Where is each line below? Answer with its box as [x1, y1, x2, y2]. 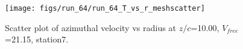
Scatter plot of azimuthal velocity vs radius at [5, 21, 176, 33]
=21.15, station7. [5, 33, 69, 45]
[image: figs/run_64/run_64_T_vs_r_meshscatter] [5, 4, 205, 13]
